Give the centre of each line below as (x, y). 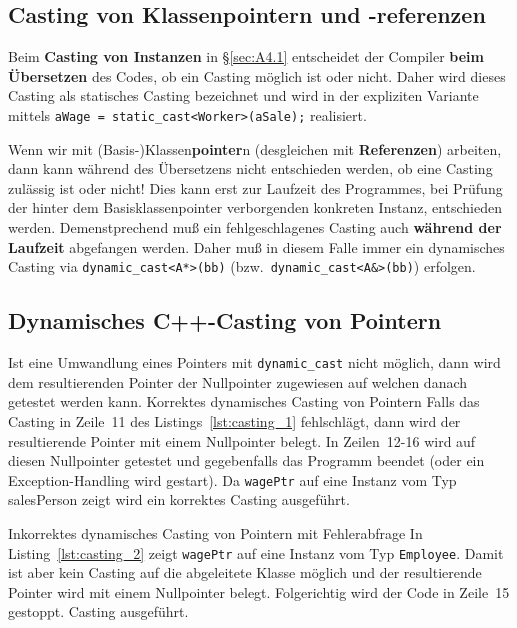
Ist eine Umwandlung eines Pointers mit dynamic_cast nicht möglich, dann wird (254, 362)
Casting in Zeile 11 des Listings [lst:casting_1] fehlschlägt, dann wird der (234, 420)
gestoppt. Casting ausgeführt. (98, 611)
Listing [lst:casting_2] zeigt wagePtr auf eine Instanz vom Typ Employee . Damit (256, 552)
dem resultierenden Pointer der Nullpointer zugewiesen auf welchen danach (238, 381)
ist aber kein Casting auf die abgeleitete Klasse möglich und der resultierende (245, 572)
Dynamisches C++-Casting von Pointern (225, 320)
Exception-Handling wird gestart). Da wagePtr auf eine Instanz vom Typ (232, 479)
